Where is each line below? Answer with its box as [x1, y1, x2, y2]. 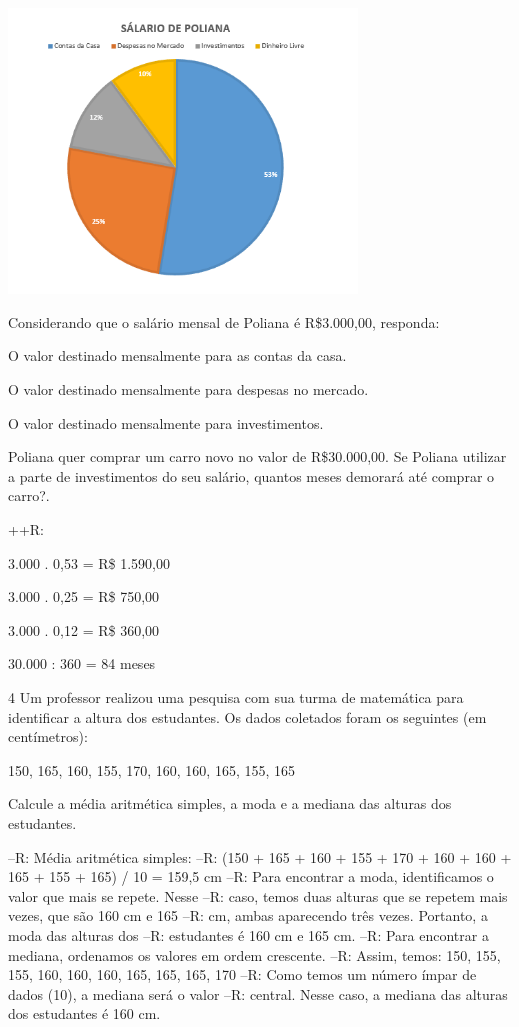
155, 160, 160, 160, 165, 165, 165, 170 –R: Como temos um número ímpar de [8, 964, 477, 985]
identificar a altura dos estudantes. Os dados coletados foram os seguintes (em [8, 706, 487, 727]
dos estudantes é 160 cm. [8, 1003, 161, 1024]
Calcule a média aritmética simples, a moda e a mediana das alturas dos [8, 793, 452, 814]
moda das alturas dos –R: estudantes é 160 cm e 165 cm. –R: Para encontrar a [8, 924, 489, 945]
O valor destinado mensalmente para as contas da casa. [8, 345, 347, 366]
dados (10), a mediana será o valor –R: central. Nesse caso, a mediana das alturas [8, 983, 508, 1004]
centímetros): [8, 726, 88, 747]
